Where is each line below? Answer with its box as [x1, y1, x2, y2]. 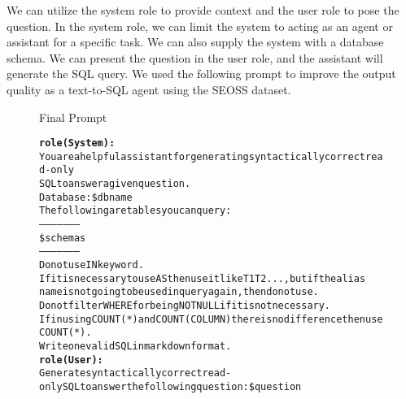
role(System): [39, 137, 116, 150]
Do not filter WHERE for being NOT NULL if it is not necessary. [39, 300, 331, 312]
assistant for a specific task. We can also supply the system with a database [7, 33, 384, 50]
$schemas [39, 232, 86, 244]
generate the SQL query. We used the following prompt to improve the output [7, 65, 396, 82]
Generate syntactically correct [39, 367, 203, 379]
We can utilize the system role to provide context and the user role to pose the [7, 2, 399, 18]
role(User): [39, 353, 103, 366]
